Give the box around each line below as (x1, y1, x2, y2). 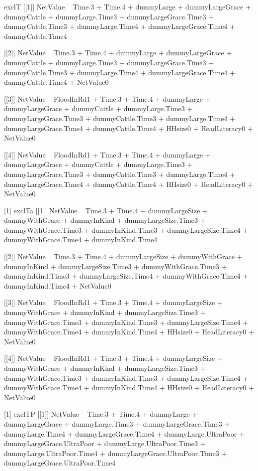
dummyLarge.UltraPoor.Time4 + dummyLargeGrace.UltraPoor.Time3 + (4, 448, 227, 458)
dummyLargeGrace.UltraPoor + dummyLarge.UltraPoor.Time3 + (4, 438, 206, 449)
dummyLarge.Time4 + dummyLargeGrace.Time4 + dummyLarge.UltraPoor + (4, 428, 245, 439)
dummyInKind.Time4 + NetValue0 (4, 280, 111, 291)
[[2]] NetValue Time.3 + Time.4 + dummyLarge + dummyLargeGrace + (4, 47, 232, 58)
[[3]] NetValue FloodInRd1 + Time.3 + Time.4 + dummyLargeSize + (4, 297, 223, 308)
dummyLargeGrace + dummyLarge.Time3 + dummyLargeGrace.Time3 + (4, 418, 230, 429)
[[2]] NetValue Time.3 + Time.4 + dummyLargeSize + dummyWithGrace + (4, 251, 243, 262)
